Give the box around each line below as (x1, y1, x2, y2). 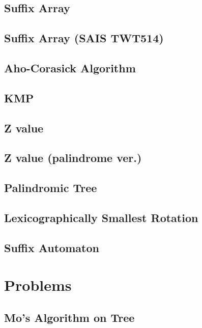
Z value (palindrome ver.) (4, 150, 142, 166)
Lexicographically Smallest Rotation (4, 209, 198, 225)
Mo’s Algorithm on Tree (4, 309, 135, 325)
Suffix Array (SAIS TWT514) (4, 30, 164, 46)
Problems (4, 275, 72, 295)
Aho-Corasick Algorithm (4, 60, 136, 75)
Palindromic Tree (4, 180, 97, 196)
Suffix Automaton (4, 239, 99, 255)
